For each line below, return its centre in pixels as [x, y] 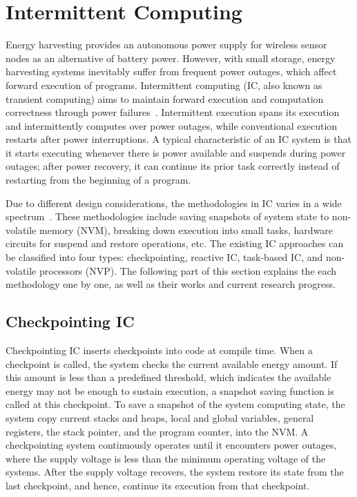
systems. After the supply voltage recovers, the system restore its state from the [175, 472]
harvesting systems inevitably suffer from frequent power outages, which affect [171, 71]
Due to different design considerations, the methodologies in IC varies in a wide [174, 203]
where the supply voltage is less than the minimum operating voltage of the [166, 458]
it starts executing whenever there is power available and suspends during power [176, 152]
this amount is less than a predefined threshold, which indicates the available [168, 377]
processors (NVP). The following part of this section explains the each [188, 270]
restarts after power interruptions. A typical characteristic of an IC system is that [178, 139]
